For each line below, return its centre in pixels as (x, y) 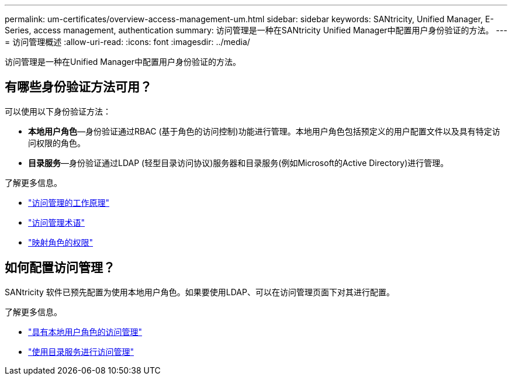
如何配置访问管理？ (60, 268)
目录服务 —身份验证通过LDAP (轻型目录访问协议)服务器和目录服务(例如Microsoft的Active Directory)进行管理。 (238, 163)
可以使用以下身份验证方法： (58, 111)
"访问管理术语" (57, 222)
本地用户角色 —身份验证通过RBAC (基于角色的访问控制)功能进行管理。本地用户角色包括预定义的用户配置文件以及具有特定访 (264, 131)
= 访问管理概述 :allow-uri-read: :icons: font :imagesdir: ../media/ (127, 42)
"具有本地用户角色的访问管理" (85, 331)
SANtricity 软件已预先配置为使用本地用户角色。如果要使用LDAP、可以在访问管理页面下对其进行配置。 (200, 292)
